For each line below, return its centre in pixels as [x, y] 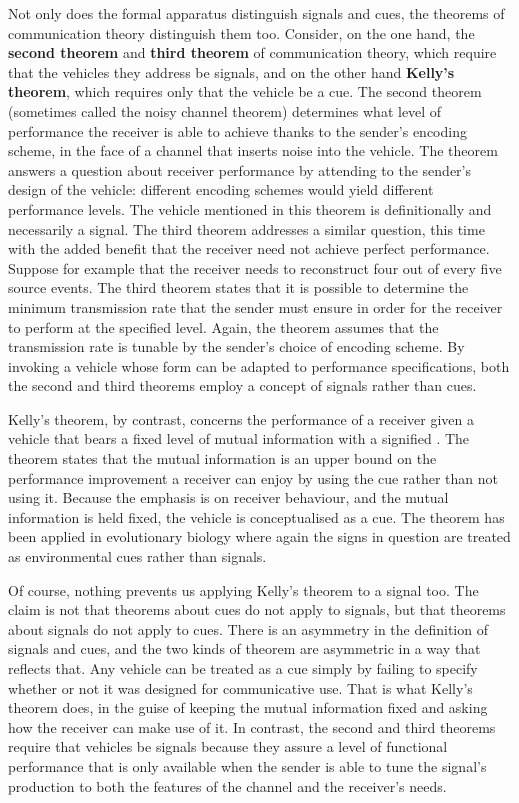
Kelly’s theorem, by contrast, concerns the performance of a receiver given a [241, 418]
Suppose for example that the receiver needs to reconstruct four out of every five [255, 267]
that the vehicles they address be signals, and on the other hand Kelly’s [231, 71]
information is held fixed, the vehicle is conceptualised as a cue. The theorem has [256, 516]
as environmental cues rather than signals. [137, 556]
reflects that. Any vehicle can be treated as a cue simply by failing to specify [243, 668]
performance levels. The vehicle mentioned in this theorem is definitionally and [250, 208]
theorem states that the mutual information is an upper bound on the [222, 458]
